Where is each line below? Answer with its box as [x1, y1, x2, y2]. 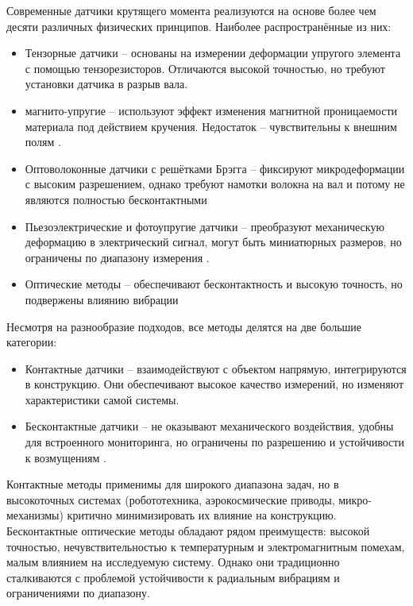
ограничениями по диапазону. [6, 585, 150, 601]
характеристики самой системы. [25, 391, 179, 407]
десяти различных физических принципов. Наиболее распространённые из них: [6, 17, 392, 34]
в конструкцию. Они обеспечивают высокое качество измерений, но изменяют [25, 376, 404, 392]
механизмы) [6, 507, 64, 523]
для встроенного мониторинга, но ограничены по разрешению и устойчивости [25, 434, 404, 450]
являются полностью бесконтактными [25, 191, 207, 207]
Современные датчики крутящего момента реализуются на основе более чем [6, 2, 376, 18]
